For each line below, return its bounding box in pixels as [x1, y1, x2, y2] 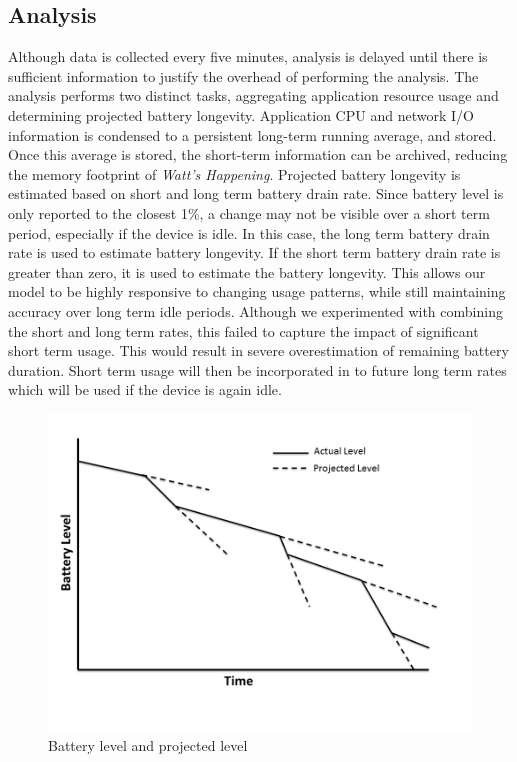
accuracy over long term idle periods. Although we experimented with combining [8, 300, 503, 321]
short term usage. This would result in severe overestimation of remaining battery [8, 340, 509, 361]
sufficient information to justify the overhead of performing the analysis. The [8, 65, 479, 86]
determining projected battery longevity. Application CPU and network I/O [8, 104, 474, 125]
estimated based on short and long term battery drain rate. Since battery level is [8, 183, 504, 204]
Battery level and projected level [48, 735, 248, 756]
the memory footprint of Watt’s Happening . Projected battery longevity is [8, 163, 461, 184]
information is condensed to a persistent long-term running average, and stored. [8, 124, 497, 145]
